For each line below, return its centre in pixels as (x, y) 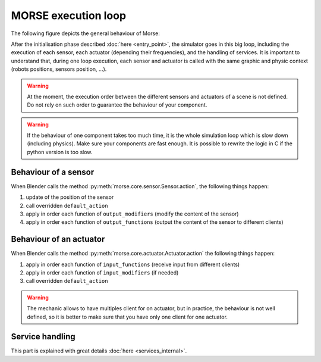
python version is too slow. (60, 152)
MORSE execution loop (69, 15)
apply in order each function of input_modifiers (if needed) (102, 273)
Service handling (43, 337)
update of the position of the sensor (70, 197)
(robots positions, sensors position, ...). (59, 69)
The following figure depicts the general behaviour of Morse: (86, 33)
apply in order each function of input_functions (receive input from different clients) (133, 264)
